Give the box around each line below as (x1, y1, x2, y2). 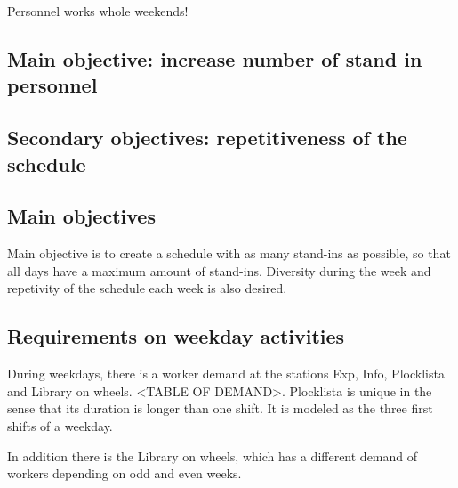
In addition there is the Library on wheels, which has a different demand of (7, 446, 418, 465)
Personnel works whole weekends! (7, 2, 189, 20)
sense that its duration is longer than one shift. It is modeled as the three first (7, 399, 433, 418)
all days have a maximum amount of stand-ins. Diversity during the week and (7, 261, 431, 280)
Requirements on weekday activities (7, 322, 345, 350)
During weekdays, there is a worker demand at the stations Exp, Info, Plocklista (7, 364, 445, 383)
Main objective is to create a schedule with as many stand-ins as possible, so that (7, 244, 451, 263)
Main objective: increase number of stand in (7, 45, 422, 72)
